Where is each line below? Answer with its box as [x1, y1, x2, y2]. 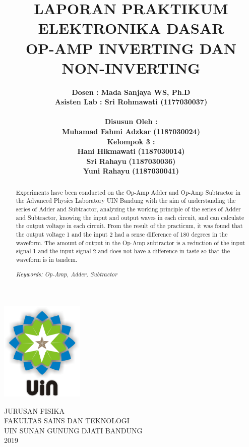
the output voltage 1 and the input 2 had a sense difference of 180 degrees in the [16, 230, 228, 239]
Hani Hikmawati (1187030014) [77, 146, 185, 156]
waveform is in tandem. [16, 255, 78, 264]
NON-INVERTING [61, 57, 201, 78]
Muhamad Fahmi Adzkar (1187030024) [62, 126, 200, 137]
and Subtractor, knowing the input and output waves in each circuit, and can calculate [16, 213, 244, 221]
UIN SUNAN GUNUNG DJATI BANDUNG [4, 425, 143, 435]
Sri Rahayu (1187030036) [86, 155, 176, 166]
